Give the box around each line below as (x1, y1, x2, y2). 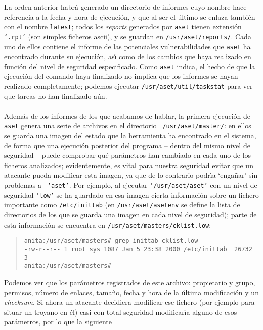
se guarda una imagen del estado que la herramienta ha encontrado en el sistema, (4, 130, 256, 141)
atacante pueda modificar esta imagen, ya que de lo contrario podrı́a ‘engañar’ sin (4, 170, 258, 180)
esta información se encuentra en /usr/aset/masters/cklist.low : (4, 219, 211, 230)
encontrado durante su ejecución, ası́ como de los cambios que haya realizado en (4, 51, 251, 62)
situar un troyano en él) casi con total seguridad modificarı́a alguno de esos (4, 306, 237, 317)
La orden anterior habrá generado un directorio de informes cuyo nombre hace (4, 2, 247, 12)
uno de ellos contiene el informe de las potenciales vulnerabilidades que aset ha (4, 41, 251, 51)
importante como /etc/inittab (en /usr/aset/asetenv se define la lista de (4, 199, 240, 210)
